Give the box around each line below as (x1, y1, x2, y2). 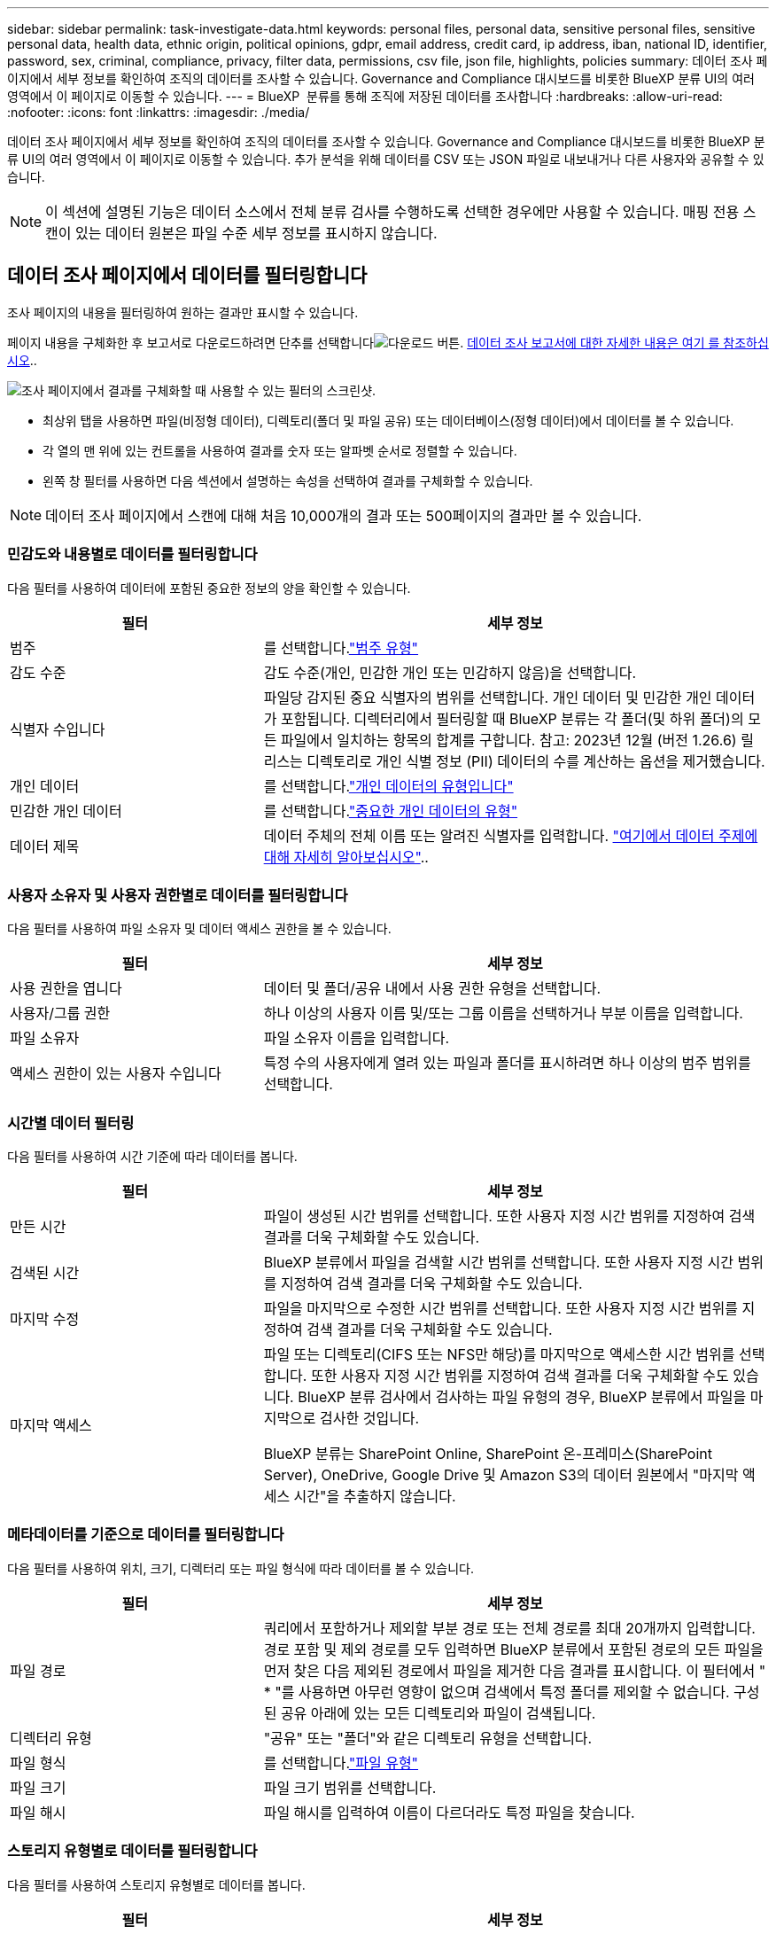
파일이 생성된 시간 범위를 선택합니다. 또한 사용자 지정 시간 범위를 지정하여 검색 (263, 1207, 756, 1226)
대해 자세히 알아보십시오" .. (263, 847, 429, 866)
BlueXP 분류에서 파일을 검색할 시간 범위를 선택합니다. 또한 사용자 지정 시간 (263, 1253, 733, 1272)
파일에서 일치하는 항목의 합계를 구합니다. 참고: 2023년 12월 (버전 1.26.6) (280, 730, 737, 749)
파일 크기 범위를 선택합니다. (263, 1778, 437, 1797)
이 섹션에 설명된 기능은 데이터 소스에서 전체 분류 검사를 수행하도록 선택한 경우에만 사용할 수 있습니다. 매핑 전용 (45, 203, 740, 221)
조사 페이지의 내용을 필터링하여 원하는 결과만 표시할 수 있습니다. (7, 304, 359, 320)
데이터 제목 (10, 837, 80, 855)
